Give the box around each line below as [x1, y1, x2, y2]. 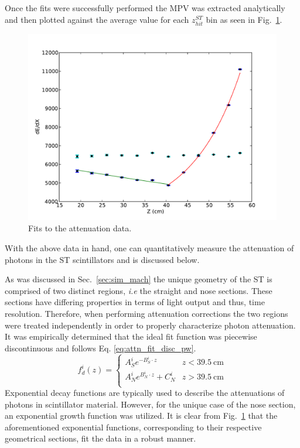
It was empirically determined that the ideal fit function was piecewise [5, 330, 257, 343]
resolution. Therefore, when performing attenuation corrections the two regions [5, 307, 288, 319]
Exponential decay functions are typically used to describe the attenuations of [5, 387, 285, 399]
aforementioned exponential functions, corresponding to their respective [5, 420, 262, 433]
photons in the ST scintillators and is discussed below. [5, 253, 200, 265]
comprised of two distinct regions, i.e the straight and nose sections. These [5, 284, 272, 296]
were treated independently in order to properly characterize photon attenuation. [5, 319, 296, 331]
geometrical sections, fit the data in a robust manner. [5, 432, 196, 444]
